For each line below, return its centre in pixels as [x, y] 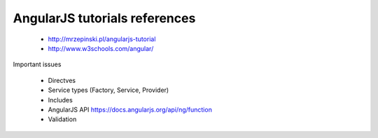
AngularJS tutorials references [104, 18]
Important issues [37, 64]
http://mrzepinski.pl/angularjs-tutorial [102, 39]
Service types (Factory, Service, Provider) [108, 90]
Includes [60, 100]
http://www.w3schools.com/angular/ [101, 48]
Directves [62, 80]
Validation [62, 119]
